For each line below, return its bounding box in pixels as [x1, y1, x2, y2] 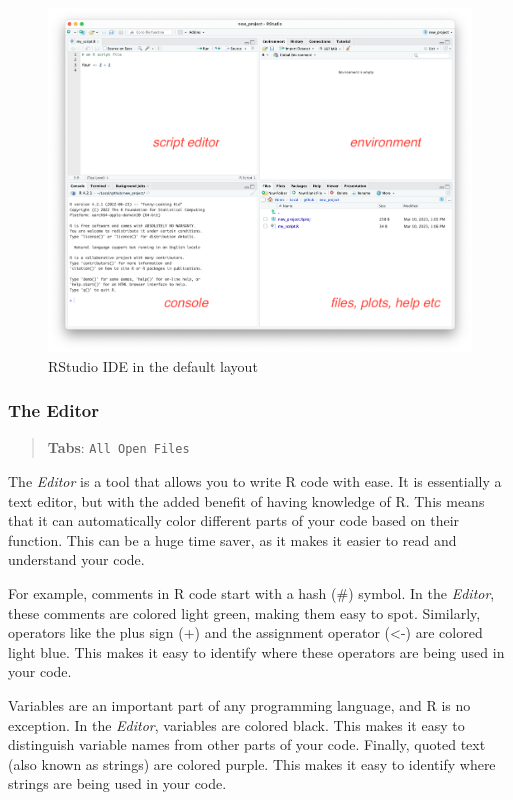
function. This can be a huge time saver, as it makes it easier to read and [8, 529, 457, 550]
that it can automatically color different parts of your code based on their [8, 510, 460, 531]
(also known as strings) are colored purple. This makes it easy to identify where [8, 753, 496, 774]
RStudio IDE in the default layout [48, 355, 258, 376]
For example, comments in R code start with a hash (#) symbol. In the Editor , [8, 583, 495, 604]
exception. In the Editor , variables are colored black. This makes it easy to [8, 714, 465, 735]
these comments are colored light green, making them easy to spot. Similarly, [8, 602, 481, 623]
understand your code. [8, 549, 145, 570]
